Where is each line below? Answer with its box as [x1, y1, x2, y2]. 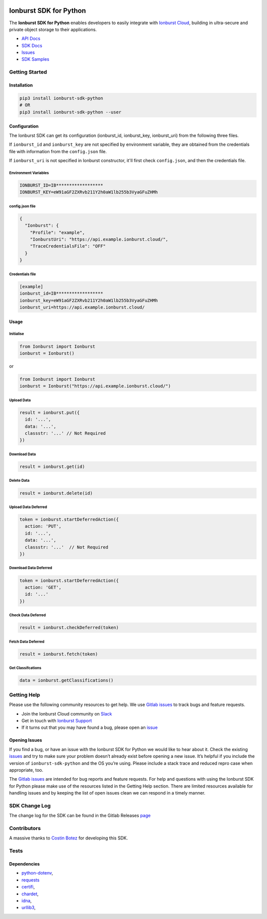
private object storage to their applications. [9, 26, 97, 32]
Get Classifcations [9, 666, 42, 670]
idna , [21, 897, 32, 904]
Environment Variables [9, 170, 49, 175]
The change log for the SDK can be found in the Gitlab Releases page [9, 813, 151, 819]
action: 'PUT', [25, 524, 62, 529]
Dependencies [9, 861, 40, 867]
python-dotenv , [21, 870, 53, 876]
